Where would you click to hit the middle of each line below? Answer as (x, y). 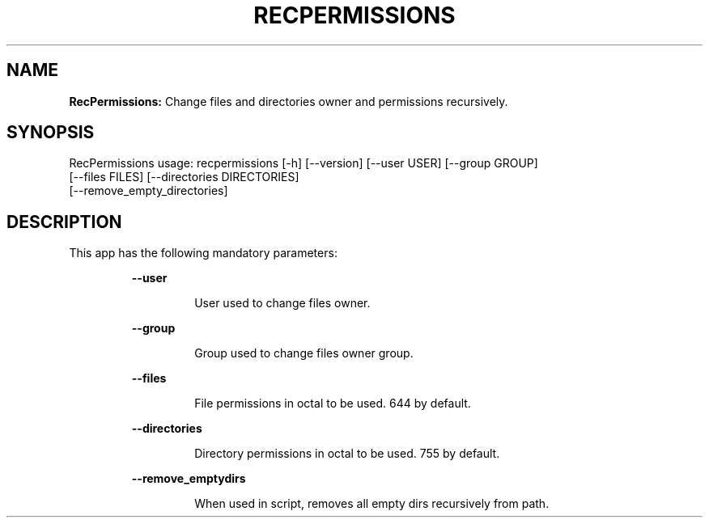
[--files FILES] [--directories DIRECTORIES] (184, 177)
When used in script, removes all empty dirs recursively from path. (372, 504)
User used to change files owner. (282, 303)
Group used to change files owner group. (304, 353)
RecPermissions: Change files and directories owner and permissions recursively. (289, 101)
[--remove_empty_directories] (149, 191)
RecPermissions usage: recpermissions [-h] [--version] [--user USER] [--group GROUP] (304, 163)
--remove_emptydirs (189, 479)
